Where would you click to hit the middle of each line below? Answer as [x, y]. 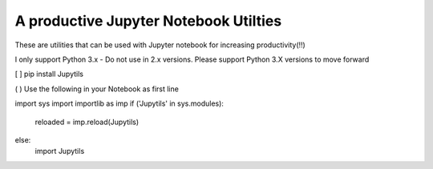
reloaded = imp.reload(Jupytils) [87, 122]
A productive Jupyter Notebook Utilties [148, 21]
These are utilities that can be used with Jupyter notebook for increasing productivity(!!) [160, 45]
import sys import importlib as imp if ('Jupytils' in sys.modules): [119, 103]
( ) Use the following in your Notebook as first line [97, 89]
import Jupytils [60, 151]
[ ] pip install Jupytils [49, 74]
